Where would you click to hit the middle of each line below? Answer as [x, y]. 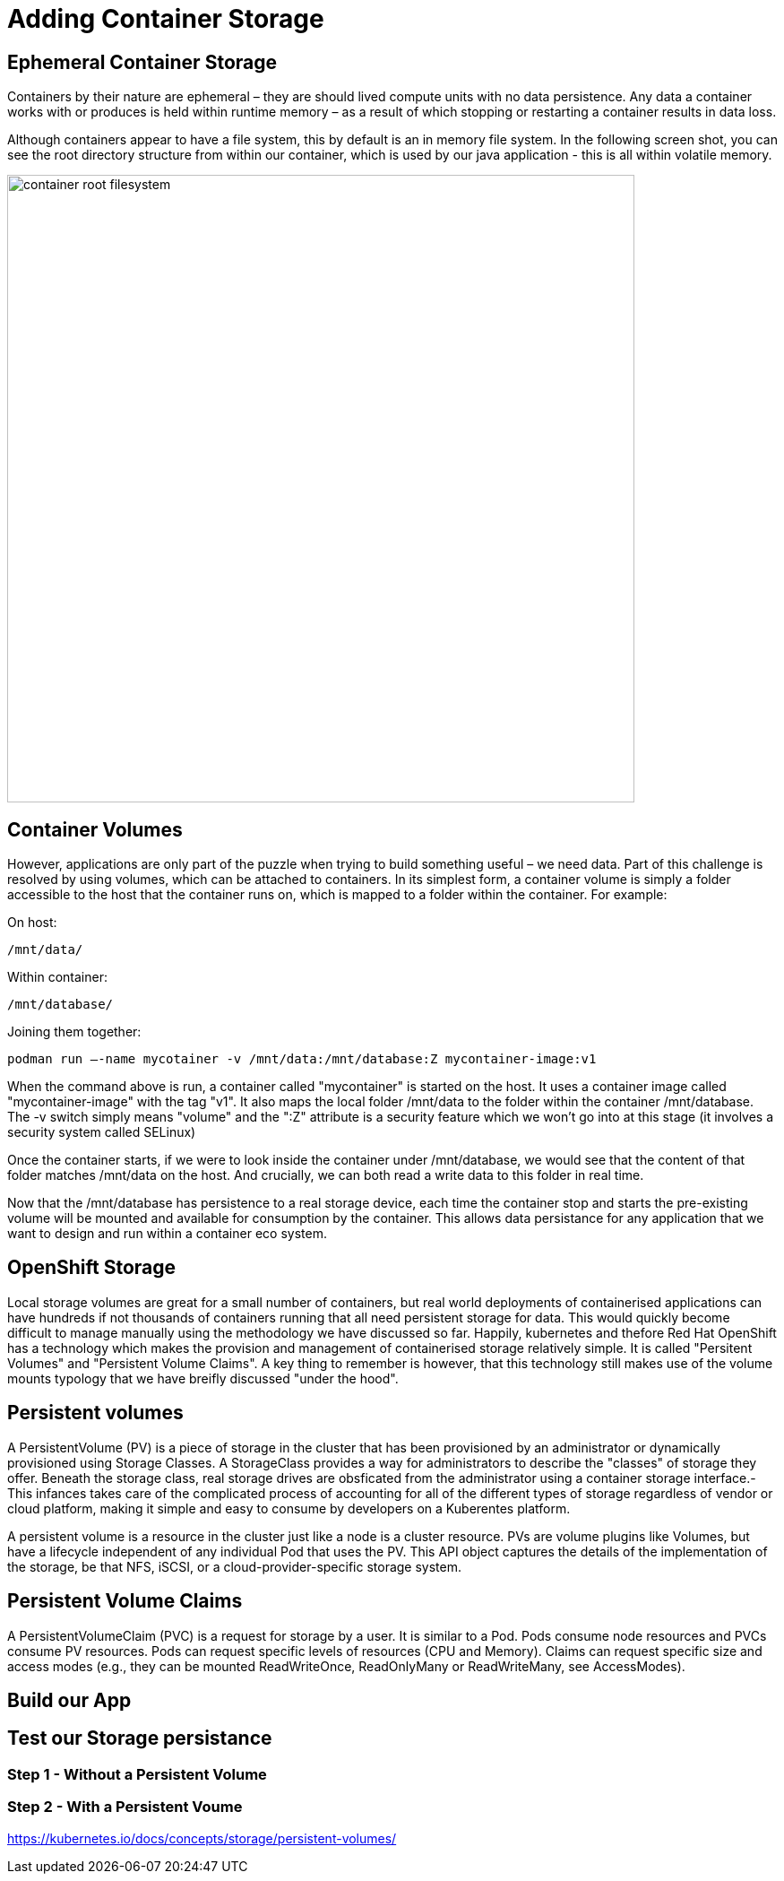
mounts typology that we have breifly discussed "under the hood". [203, 1378]
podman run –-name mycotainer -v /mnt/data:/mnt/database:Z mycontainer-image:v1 [302, 1059]
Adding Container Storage [166, 19]
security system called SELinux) [102, 1132]
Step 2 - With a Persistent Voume [125, 1807]
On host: [32, 923]
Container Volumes [95, 829]
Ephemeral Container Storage [142, 62]
